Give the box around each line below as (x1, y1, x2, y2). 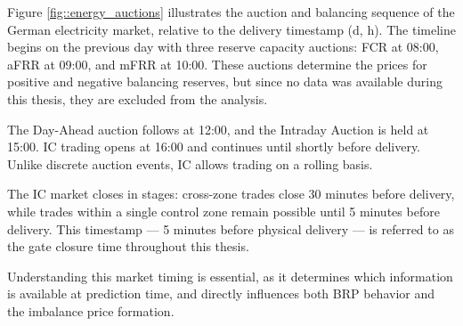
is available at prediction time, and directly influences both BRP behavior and (7, 284, 435, 303)
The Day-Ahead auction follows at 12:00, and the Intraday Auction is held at (7, 119, 429, 138)
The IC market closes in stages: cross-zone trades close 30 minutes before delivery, (7, 184, 455, 203)
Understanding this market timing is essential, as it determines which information (7, 266, 453, 285)
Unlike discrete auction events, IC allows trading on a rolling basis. (7, 154, 373, 173)
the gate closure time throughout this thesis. (7, 237, 249, 256)
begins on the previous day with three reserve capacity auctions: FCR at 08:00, (7, 37, 439, 56)
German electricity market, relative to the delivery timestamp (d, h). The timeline (7, 20, 456, 38)
